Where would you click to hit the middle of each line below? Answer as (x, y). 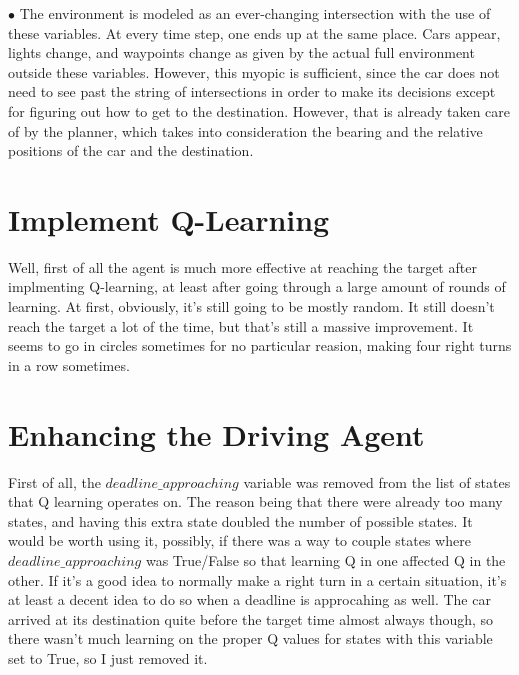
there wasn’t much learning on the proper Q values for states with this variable (250, 638)
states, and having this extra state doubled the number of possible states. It (240, 520)
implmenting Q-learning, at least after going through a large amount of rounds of (257, 286)
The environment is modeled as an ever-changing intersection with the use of (255, 13)
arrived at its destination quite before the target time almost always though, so (251, 618)
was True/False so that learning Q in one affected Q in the (325, 559)
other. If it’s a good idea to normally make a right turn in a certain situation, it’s (257, 579)
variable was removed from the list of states (377, 481)
